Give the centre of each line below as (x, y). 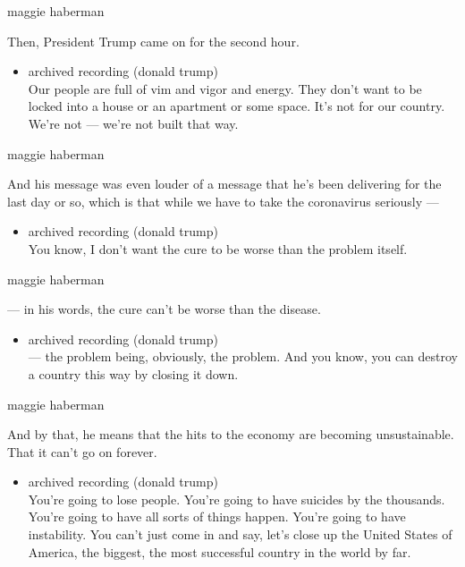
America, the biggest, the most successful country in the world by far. (220, 551)
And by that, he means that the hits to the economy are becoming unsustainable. (231, 434)
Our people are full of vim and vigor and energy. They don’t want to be (225, 88)
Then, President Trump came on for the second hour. (153, 41)
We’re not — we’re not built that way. (133, 123)
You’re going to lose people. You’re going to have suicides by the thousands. (237, 499)
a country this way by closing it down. (133, 373)
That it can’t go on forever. (82, 451)
